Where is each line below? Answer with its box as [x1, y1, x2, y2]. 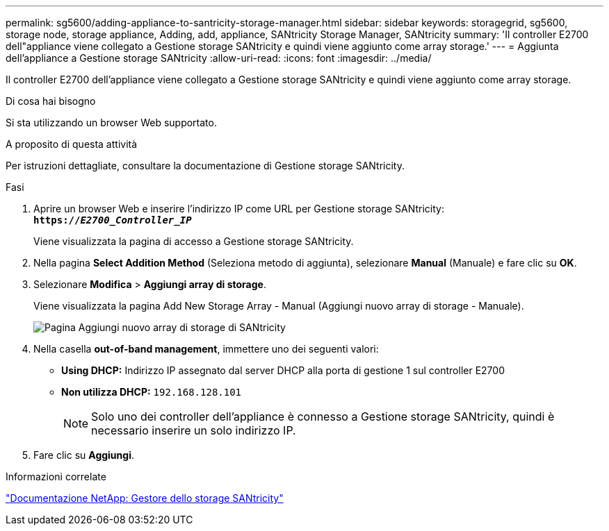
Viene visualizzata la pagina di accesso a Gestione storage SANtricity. [33, 235, 354, 247]
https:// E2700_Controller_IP [33, 214, 192, 226]
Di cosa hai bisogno [6, 95, 96, 107]
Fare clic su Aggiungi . [33, 449, 134, 461]
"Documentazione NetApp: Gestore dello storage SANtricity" [6, 492, 284, 504]
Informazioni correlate [6, 471, 106, 482]
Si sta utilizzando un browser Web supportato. [6, 117, 217, 128]
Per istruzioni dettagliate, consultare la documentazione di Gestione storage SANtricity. [6, 160, 405, 171]
